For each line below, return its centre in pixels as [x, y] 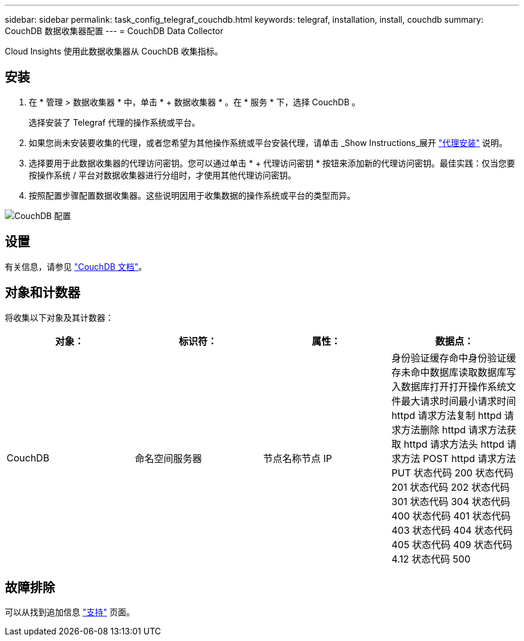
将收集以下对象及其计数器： [59, 317]
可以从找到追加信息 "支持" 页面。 [70, 612]
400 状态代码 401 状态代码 [451, 516]
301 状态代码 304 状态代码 [451, 501]
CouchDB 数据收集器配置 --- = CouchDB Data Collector [114, 31]
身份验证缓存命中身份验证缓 [454, 358]
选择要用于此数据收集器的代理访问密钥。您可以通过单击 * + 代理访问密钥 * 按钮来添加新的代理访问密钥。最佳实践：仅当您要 [272, 163]
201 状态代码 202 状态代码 [450, 487]
